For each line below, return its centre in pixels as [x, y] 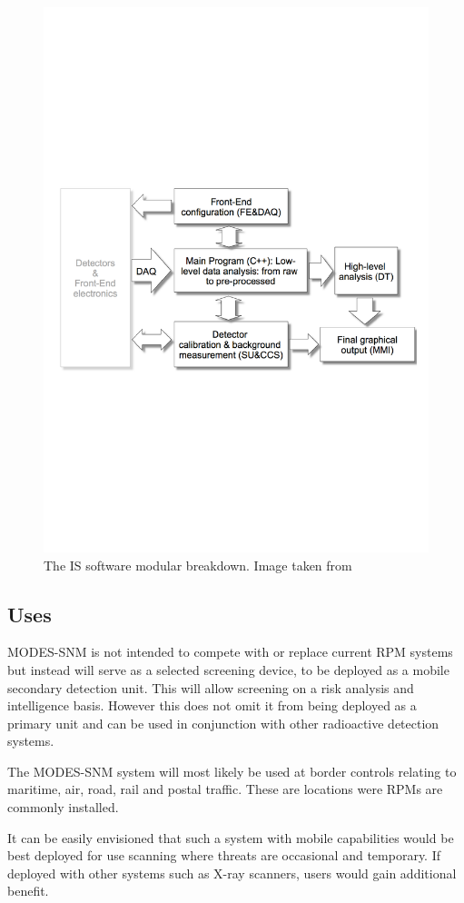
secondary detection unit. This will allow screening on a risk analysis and [211, 687]
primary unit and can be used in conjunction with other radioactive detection [223, 723]
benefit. [28, 891]
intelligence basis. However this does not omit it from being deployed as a [212, 705]
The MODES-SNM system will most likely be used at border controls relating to [232, 771]
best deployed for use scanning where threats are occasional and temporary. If [224, 855]
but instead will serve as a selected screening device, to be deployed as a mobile [228, 669]
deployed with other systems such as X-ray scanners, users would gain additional [232, 873]
